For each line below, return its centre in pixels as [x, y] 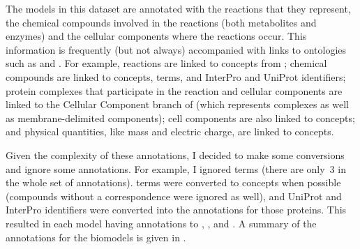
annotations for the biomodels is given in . [96, 237]
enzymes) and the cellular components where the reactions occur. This [156, 36]
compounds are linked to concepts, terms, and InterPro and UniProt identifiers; [176, 76]
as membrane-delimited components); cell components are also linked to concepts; [180, 118]
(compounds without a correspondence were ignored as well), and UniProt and [174, 196]
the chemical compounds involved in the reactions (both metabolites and [161, 22]
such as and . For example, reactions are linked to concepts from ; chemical [166, 63]
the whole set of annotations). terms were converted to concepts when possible [173, 182]
